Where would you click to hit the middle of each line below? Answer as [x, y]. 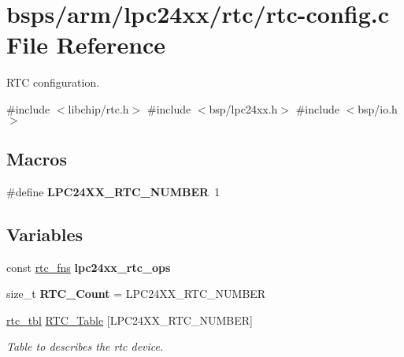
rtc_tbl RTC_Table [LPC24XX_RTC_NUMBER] [130, 320]
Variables [45, 234]
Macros [37, 158]
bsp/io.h [378, 108]
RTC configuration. [53, 82]
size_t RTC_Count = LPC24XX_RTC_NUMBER [136, 294]
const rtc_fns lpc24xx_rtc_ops [89, 267]
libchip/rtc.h [98, 108]
